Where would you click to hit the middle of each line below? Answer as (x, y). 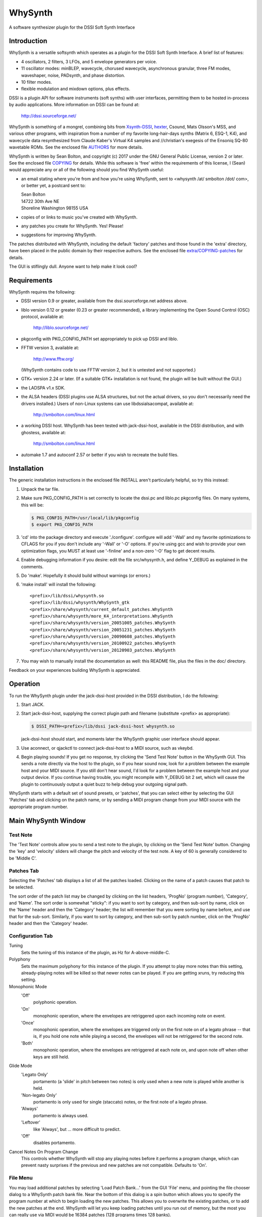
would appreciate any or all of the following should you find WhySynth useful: (87, 170)
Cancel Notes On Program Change (44, 1152)
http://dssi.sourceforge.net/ (49, 116)
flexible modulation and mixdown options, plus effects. (76, 89)
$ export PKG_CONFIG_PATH (62, 525)
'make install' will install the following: (59, 585)
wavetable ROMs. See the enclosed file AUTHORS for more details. (76, 147)
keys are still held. (51, 1057)
